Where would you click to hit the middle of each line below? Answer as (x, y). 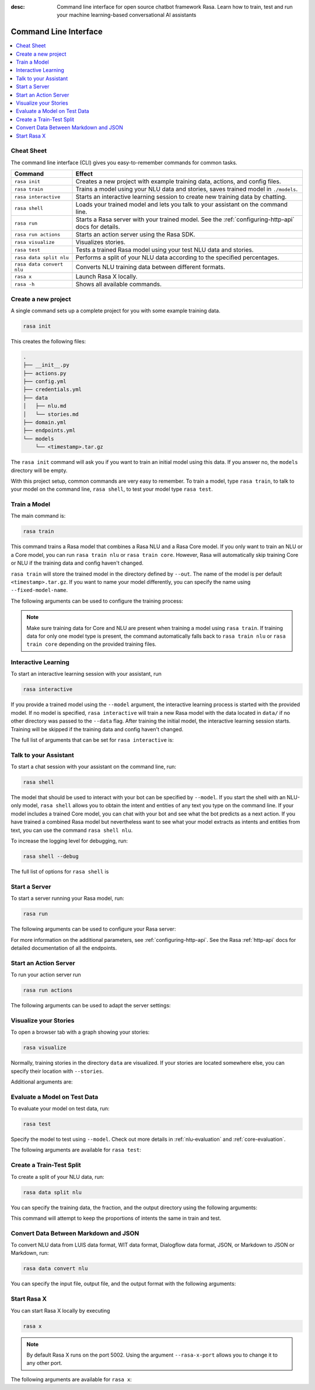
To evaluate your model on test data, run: (60, 1109)
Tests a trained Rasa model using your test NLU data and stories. (164, 250)
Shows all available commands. (118, 284)
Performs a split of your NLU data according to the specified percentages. (177, 257)
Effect (84, 174)
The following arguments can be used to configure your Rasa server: (93, 929)
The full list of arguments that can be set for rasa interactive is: (92, 739)
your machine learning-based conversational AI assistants (127, 15)
